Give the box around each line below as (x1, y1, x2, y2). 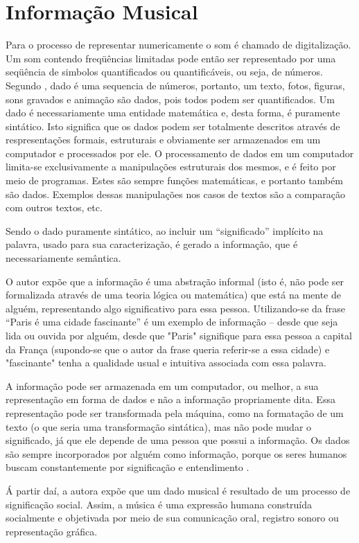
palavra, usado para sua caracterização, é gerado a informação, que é (6, 237, 298, 251)
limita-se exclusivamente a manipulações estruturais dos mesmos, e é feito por (6, 159, 336, 174)
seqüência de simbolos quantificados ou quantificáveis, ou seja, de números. (6, 64, 323, 79)
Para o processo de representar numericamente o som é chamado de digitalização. (6, 37, 351, 52)
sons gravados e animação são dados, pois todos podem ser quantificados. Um (6, 91, 335, 106)
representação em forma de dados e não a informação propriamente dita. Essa (6, 392, 335, 407)
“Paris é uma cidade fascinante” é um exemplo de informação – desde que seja (6, 314, 338, 329)
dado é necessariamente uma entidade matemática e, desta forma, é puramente (6, 105, 340, 120)
